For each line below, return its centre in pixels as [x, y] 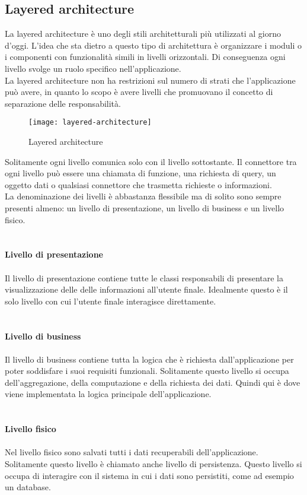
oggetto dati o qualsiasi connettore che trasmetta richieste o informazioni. [138, 184]
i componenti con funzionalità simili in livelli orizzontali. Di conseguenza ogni [145, 57]
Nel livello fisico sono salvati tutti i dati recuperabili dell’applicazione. [132, 452]
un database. [28, 487]
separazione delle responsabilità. [63, 103]
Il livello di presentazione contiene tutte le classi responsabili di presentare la [144, 277]
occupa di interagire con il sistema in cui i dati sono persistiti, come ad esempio [149, 475]
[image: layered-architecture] [90, 123]
